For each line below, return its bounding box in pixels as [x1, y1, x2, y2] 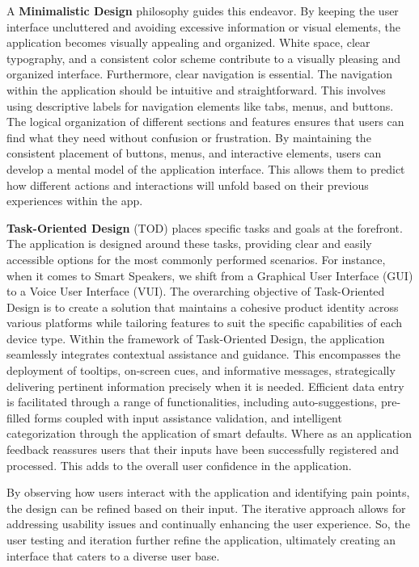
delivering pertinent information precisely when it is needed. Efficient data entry [6, 377, 404, 394]
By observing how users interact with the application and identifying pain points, [6, 484, 410, 501]
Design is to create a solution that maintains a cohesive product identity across [6, 298, 399, 315]
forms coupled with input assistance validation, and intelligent [34, 409, 342, 426]
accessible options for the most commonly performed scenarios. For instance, [6, 250, 386, 267]
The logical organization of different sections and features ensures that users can [6, 113, 404, 130]
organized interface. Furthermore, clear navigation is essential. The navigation [6, 65, 393, 82]
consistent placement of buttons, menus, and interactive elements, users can [6, 145, 382, 162]
